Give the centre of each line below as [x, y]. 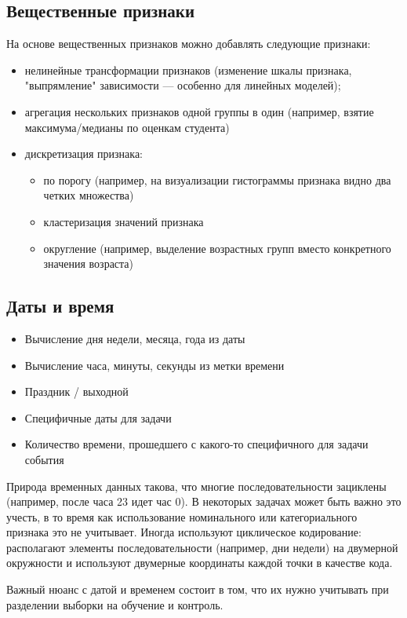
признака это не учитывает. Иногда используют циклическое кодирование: [184, 532]
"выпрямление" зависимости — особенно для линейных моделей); [183, 85]
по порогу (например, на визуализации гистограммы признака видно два [217, 179]
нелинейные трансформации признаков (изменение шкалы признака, [188, 69]
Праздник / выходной [76, 391]
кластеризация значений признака [124, 221]
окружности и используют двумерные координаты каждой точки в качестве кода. [200, 563]
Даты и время [60, 306]
